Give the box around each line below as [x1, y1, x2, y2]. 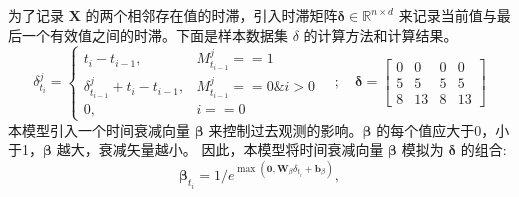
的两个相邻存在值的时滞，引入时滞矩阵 [85, 5, 338, 25]
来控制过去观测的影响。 [208, 119, 363, 140]
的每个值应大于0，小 [376, 119, 510, 140]
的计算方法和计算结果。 [303, 24, 458, 45]
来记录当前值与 [398, 5, 497, 25]
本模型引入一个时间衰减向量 [8, 119, 190, 140]
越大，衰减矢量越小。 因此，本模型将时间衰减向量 [56, 139, 384, 160]
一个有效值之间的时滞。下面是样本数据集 [21, 24, 288, 45]
